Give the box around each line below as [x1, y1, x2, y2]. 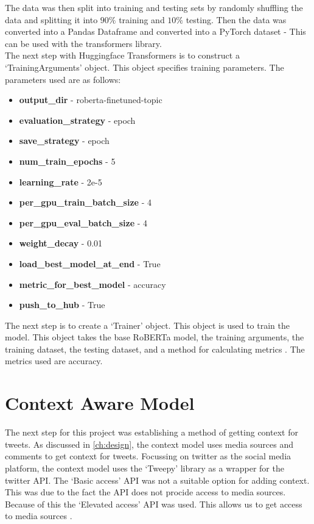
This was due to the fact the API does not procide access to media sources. [5, 486, 286, 498]
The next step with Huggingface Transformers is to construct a [5, 49, 240, 62]
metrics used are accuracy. [5, 354, 103, 367]
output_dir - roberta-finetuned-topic [19, 93, 162, 106]
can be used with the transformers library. [5, 37, 162, 49]
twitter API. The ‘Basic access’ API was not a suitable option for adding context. [5, 473, 310, 486]
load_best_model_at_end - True [19, 257, 161, 270]
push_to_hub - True [19, 298, 105, 311]
